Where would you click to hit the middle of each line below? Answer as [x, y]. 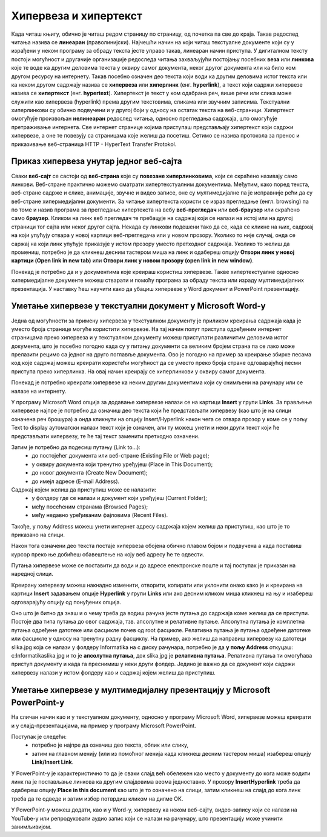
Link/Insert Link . [53, 762]
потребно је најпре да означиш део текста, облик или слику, [110, 745]
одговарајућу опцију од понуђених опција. [66, 602]
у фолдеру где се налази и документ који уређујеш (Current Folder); [119, 498]
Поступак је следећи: [39, 737]
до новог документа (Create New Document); [90, 473]
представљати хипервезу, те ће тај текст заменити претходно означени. [105, 436]
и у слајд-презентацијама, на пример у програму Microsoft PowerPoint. [104, 725]
